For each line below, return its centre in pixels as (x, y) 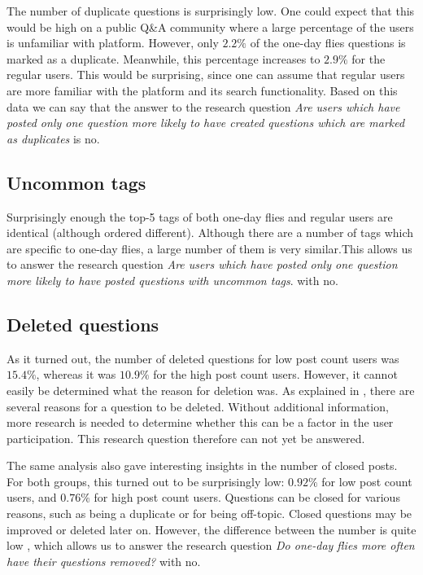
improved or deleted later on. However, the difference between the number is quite (211, 529)
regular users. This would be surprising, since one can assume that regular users (206, 75)
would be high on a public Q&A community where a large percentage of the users (210, 26)
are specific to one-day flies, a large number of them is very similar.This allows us (209, 248)
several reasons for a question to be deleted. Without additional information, (198, 406)
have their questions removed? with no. (104, 561)
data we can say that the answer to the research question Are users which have (203, 106)
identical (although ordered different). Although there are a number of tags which (210, 233)
